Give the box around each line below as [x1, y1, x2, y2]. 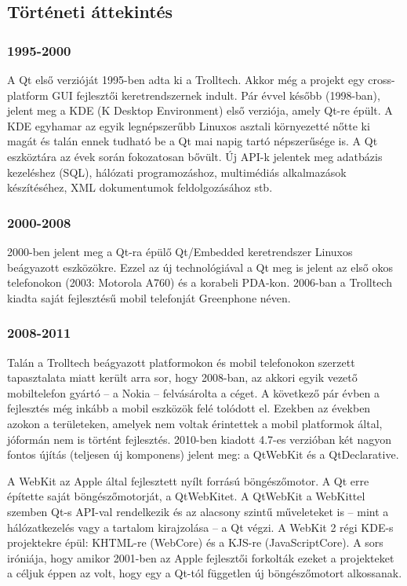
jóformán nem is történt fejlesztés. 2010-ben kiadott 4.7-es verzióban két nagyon [7, 430, 392, 447]
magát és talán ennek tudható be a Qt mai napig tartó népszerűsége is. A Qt [7, 133, 378, 149]
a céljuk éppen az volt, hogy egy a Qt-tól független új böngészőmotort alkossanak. [7, 565, 402, 581]
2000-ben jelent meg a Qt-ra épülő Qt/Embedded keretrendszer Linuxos [7, 243, 353, 259]
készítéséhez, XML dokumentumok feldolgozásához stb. [7, 179, 273, 196]
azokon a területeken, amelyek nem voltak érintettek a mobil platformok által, [7, 415, 383, 431]
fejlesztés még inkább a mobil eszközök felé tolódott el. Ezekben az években [7, 400, 371, 416]
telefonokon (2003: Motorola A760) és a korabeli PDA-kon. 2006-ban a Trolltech [7, 274, 392, 291]
